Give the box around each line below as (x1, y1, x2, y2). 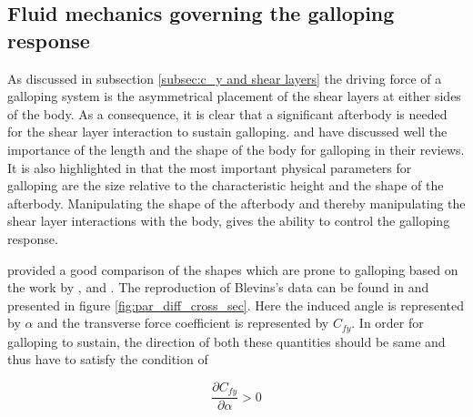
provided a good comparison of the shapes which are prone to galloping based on (7, 259, 458, 279)
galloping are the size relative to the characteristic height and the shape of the (7, 176, 444, 195)
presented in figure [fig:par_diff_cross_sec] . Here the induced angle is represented (7, 295, 465, 314)
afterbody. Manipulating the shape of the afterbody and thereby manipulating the (7, 193, 466, 212)
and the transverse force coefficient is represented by (37, 313, 329, 332)
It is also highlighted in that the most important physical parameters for (7, 158, 412, 177)
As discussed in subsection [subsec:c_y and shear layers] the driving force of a (7, 68, 442, 87)
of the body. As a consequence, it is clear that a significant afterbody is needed (7, 104, 448, 123)
